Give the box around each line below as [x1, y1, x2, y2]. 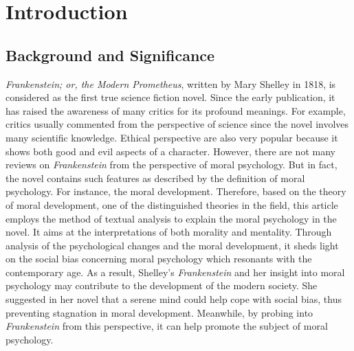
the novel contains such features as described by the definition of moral [5, 170, 305, 185]
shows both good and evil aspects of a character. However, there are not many [5, 144, 335, 158]
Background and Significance [5, 44, 215, 65]
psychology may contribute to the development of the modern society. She [5, 278, 318, 293]
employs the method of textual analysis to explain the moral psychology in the [5, 211, 337, 225]
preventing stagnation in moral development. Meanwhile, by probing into [5, 305, 313, 319]
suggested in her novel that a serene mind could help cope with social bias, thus [5, 292, 342, 306]
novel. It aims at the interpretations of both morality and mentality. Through [5, 225, 332, 239]
